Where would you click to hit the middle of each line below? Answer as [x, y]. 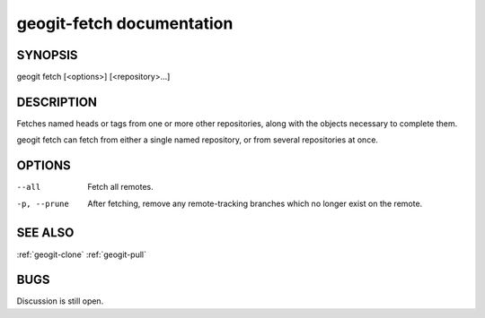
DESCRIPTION [57, 102]
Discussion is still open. [60, 301]
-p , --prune [43, 203]
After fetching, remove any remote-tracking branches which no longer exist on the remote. [255, 203]
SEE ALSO [45, 233]
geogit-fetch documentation [125, 23]
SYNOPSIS [47, 55]
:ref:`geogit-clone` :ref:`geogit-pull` [82, 254]
